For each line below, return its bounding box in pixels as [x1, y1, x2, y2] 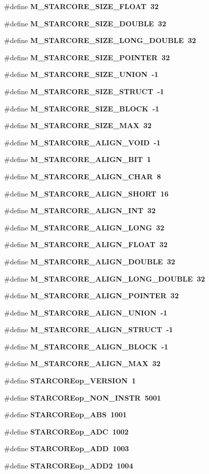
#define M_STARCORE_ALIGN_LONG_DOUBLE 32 [4, 273, 205, 284]
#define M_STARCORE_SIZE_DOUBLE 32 [4, 18, 167, 28]
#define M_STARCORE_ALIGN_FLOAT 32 [4, 239, 168, 250]
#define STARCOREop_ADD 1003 [4, 443, 129, 454]
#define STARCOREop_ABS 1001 [4, 409, 127, 420]
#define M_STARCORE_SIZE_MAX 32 [4, 120, 152, 131]
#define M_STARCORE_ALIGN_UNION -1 [4, 307, 168, 318]
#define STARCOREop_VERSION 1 [4, 375, 136, 386]
